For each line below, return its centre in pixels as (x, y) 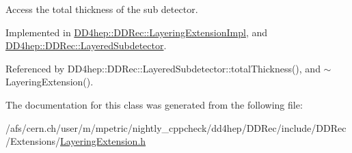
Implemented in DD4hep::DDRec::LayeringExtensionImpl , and (137, 32)
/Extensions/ (33, 141)
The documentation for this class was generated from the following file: (154, 104)
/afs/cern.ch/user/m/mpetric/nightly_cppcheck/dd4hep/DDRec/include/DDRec (176, 127)
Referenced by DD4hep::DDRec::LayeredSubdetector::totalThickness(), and (163, 68)
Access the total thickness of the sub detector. (102, 9)
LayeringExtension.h (103, 141)
